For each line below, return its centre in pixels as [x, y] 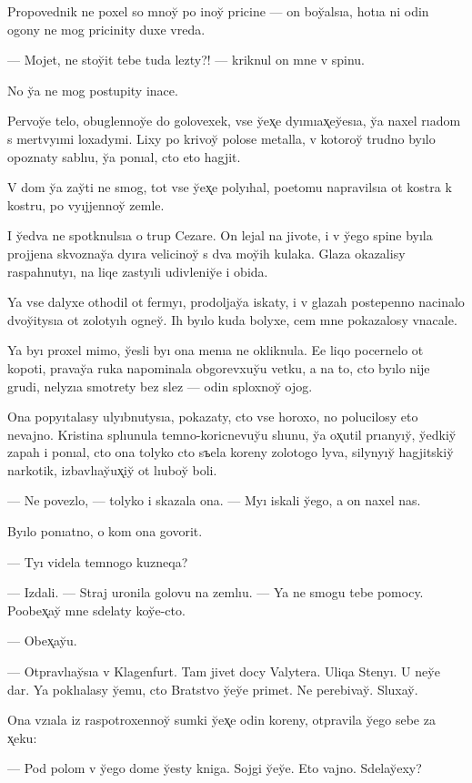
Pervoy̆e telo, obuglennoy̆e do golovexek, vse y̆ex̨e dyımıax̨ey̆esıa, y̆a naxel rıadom [234, 121]
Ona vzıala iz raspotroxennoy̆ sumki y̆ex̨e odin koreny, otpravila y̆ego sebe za [221, 720]
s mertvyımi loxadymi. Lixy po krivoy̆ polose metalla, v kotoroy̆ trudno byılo [221, 138]
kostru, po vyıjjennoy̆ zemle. [86, 204]
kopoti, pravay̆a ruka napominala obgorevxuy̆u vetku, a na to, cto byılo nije [219, 367]
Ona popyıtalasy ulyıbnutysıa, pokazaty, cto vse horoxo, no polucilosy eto [213, 417]
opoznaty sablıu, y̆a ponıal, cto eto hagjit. [124, 156]
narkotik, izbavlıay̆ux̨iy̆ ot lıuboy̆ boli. [112, 469]
